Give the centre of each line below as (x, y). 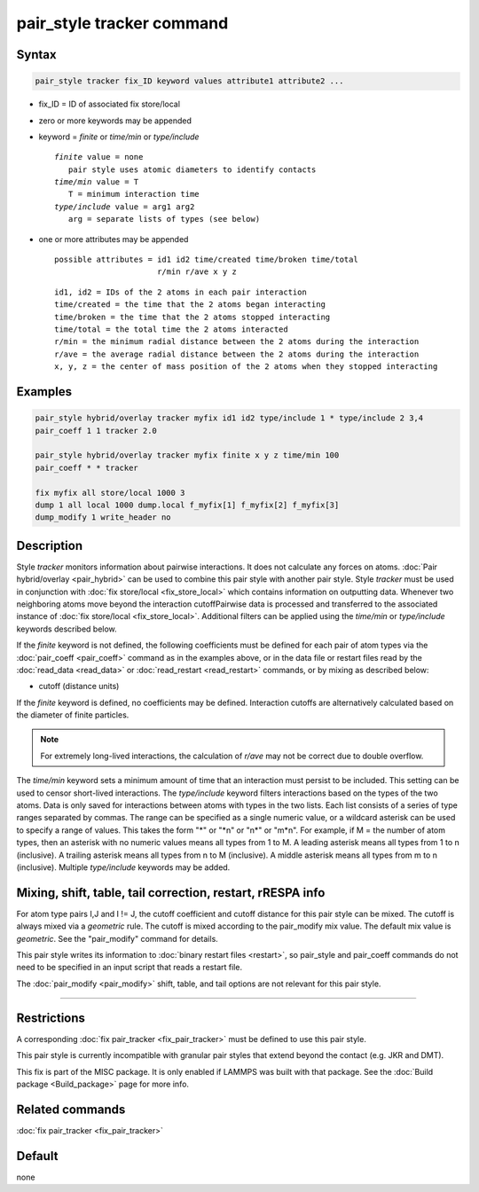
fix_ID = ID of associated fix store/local (110, 104)
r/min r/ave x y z (196, 272)
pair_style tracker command (122, 23)
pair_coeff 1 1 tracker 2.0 (96, 431)
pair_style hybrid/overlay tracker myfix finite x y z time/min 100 (187, 455)
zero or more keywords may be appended (115, 121)
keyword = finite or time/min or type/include (119, 137)
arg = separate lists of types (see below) (164, 219)
